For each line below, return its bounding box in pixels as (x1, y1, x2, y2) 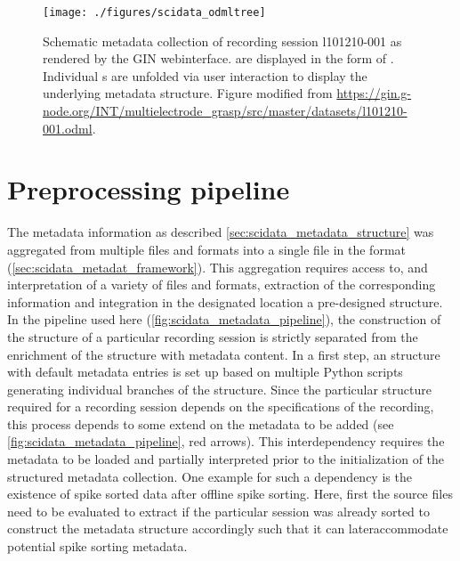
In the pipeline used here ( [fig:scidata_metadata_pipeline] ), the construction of (7, 310, 441, 329)
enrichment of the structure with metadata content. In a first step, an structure (7, 345, 440, 363)
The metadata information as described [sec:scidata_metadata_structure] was (7, 223, 434, 241)
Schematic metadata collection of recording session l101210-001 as (43, 31, 402, 50)
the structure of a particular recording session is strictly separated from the (7, 327, 418, 346)
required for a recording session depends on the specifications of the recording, (7, 397, 434, 416)
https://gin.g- (336, 84, 412, 102)
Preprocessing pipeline (7, 171, 290, 207)
